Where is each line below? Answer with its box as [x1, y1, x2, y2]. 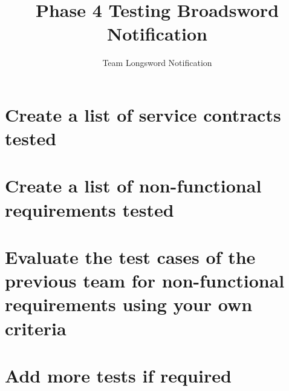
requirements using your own [5, 292, 253, 317]
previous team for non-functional [5, 268, 285, 293]
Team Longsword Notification [102, 56, 212, 69]
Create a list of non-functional [5, 173, 262, 198]
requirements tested [5, 197, 174, 222]
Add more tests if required [5, 363, 232, 387]
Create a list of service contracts [5, 102, 281, 126]
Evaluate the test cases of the [5, 245, 256, 269]
